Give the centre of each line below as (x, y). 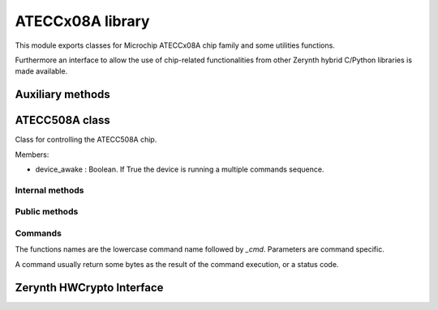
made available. (41, 71)
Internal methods (49, 190)
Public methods (47, 212)
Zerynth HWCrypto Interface (89, 287)
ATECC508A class (62, 120)
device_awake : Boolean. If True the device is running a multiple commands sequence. (180, 169)
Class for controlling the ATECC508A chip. (86, 140)
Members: (32, 155)
